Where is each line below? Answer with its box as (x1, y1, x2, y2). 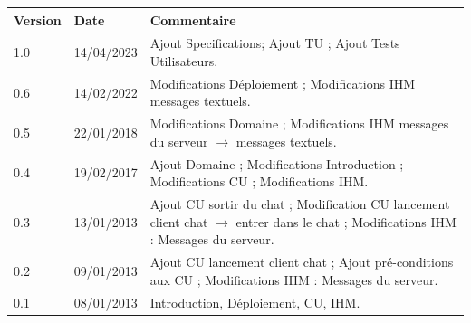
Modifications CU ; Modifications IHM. (149, 172, 369, 191)
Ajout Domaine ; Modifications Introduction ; (149, 154, 404, 173)
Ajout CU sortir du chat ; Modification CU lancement (149, 195, 450, 214)
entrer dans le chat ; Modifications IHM (235, 212, 457, 231)
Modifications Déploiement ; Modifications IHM (149, 73, 416, 92)
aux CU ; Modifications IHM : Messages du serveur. (149, 270, 438, 289)
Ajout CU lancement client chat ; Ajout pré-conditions (149, 252, 454, 271)
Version (14, 10, 62, 29)
